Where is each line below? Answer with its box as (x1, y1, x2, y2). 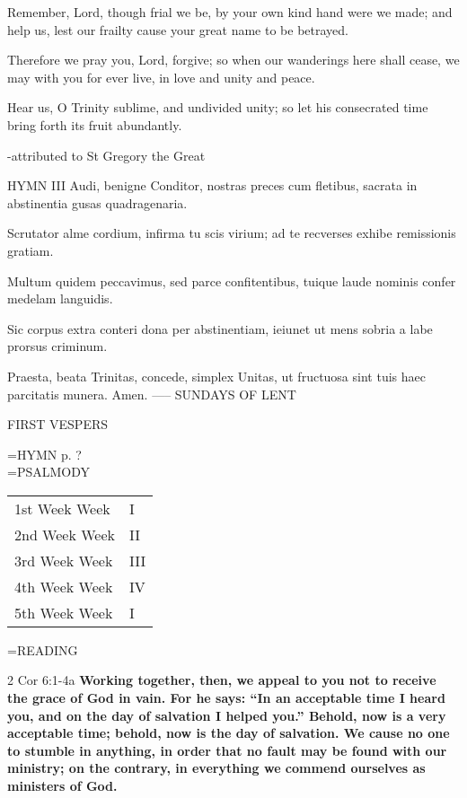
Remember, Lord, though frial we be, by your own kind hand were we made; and (7, 3, 453, 21)
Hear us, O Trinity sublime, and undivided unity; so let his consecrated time (7, 98, 428, 117)
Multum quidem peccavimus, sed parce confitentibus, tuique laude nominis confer (7, 271, 456, 290)
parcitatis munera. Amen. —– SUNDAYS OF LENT (7, 384, 296, 403)
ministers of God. (7, 776, 118, 795)
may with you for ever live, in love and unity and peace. (7, 67, 315, 86)
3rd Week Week (14, 549, 113, 571)
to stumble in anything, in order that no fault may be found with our (7, 741, 447, 759)
